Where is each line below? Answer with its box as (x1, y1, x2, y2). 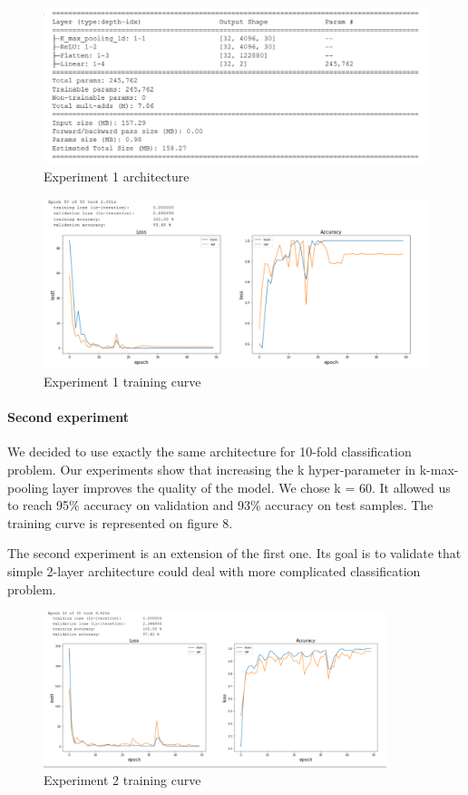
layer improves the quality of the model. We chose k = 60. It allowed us (52, 477, 451, 496)
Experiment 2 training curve (44, 770, 201, 790)
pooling (7, 477, 49, 496)
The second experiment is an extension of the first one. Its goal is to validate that (7, 544, 462, 563)
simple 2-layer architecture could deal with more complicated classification (7, 561, 421, 580)
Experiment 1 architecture (44, 167, 190, 186)
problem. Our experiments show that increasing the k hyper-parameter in (7, 459, 416, 478)
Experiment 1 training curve (44, 372, 201, 390)
